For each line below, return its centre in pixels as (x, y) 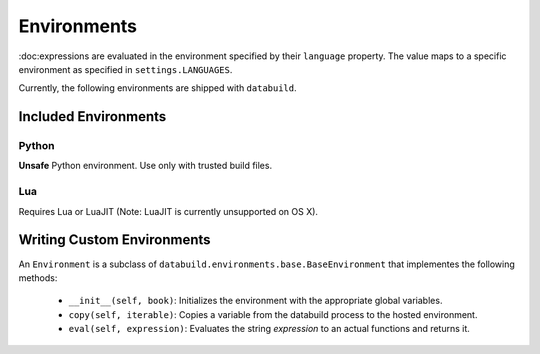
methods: (38, 277)
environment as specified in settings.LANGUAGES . (125, 69)
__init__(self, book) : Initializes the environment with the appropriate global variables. (255, 301)
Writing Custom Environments (114, 240)
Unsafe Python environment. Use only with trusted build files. (145, 166)
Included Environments (92, 116)
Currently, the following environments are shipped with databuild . (157, 88)
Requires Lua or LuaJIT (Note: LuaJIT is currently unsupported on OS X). (168, 211)
